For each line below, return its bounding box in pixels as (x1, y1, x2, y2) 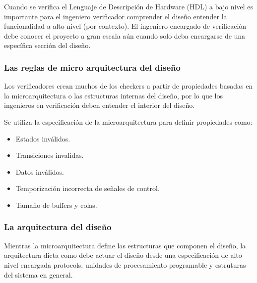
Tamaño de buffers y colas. (15, 199, 97, 210)
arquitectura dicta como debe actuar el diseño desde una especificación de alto (4, 250, 242, 260)
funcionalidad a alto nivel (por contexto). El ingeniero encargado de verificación (4, 21, 247, 31)
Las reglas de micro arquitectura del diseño (4, 61, 181, 73)
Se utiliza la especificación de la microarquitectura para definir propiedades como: (4, 116, 253, 127)
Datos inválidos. (15, 166, 64, 177)
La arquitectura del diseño (4, 221, 112, 233)
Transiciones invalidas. (15, 150, 84, 160)
